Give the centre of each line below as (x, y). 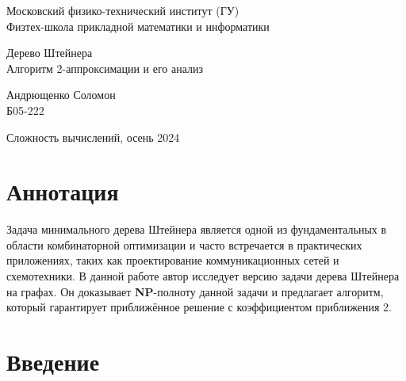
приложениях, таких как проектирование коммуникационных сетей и (173, 260)
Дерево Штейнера (50, 53)
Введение (53, 362)
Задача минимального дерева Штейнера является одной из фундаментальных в (197, 229)
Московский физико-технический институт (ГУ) (123, 10)
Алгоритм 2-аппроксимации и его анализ (105, 68)
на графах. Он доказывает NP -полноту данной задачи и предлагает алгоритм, (195, 291)
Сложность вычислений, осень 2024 (93, 137)
